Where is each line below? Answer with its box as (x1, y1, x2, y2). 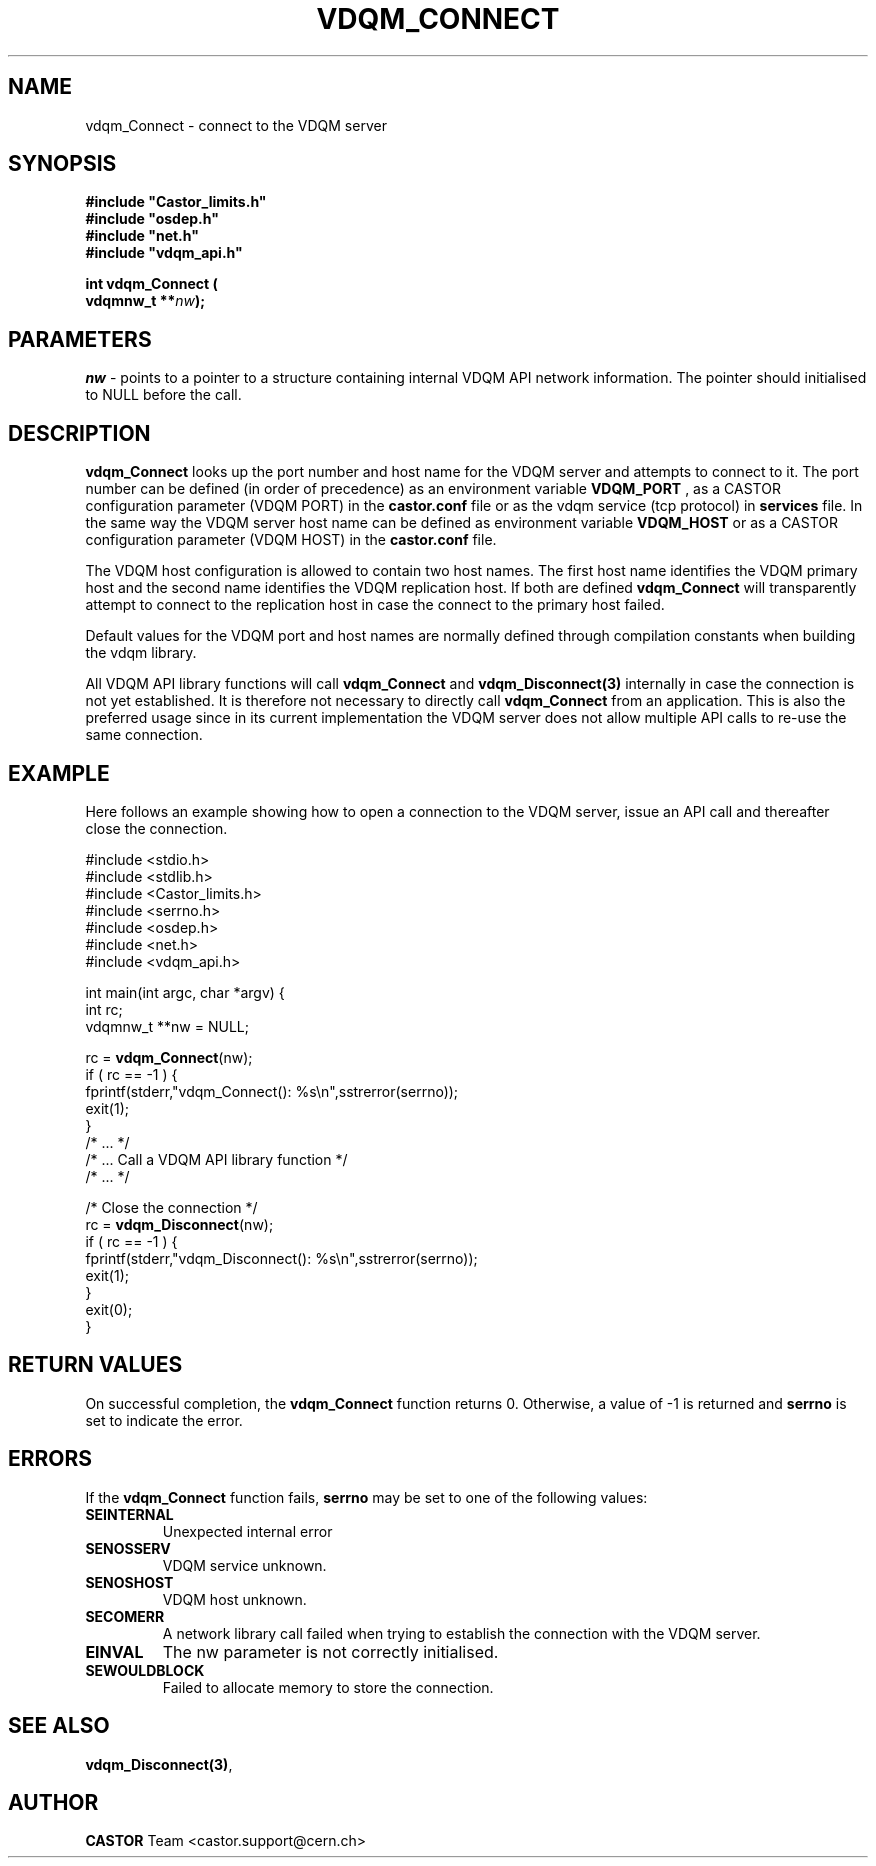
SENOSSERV (85, 1539, 171, 1557)
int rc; (85, 1000, 123, 1018)
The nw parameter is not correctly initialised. (162, 1641, 499, 1662)
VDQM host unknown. (162, 1590, 307, 1608)
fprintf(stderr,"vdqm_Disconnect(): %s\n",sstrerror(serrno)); (85, 1249, 478, 1267)
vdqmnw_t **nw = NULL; (85, 1017, 249, 1035)
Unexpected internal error (162, 1522, 333, 1540)
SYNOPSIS (8, 151, 117, 177)
